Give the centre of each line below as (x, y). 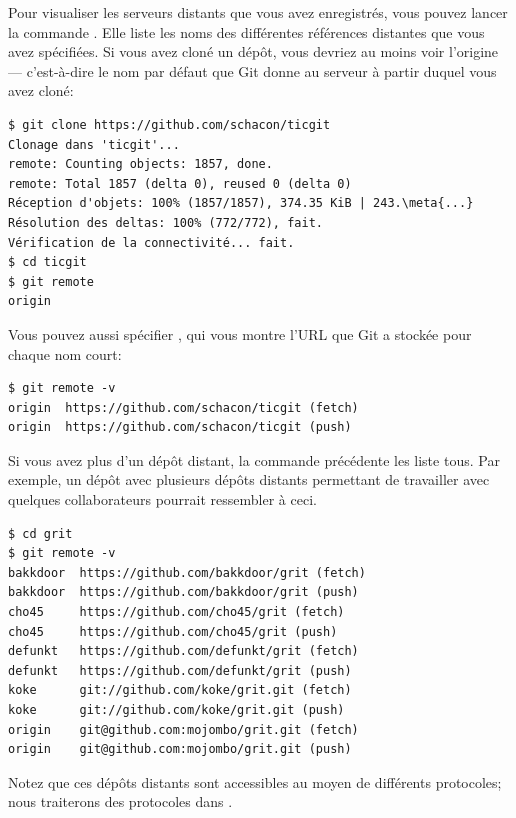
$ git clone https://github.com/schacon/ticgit (169, 124)
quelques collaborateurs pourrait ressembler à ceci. (162, 499)
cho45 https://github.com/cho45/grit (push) (173, 631)
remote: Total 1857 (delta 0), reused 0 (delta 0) (180, 183)
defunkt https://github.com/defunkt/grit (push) (180, 670)
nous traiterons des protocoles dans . (120, 801)
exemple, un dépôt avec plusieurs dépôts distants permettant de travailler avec (249, 479)
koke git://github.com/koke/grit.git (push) (176, 710)
